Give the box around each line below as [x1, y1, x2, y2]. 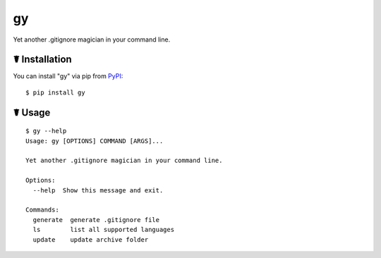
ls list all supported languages [32, 226, 175, 234]
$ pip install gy [25, 88, 85, 97]
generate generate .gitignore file [32, 216, 160, 223]
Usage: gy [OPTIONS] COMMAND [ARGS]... [25, 137, 164, 145]
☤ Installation [13, 54, 72, 66]
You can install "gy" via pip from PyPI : [13, 72, 123, 80]
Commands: [25, 206, 59, 214]
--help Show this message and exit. [32, 186, 164, 194]
